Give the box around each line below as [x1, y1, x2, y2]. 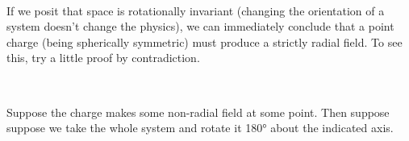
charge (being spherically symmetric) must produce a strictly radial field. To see [6, 33, 403, 50]
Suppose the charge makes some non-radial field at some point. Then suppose [6, 103, 390, 120]
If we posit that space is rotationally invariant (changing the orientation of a [6, 2, 385, 19]
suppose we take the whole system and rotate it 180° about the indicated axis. [6, 119, 394, 136]
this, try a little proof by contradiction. [6, 49, 200, 66]
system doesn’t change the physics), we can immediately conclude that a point [6, 18, 394, 35]
